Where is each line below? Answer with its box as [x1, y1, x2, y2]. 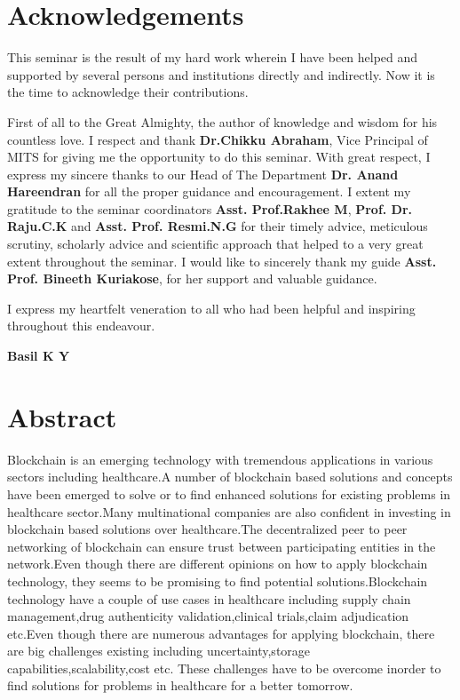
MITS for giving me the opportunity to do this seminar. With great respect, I [7, 147, 431, 166]
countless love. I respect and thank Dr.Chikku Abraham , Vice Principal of [7, 130, 428, 148]
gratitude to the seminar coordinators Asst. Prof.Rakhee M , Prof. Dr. [7, 199, 413, 218]
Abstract [7, 398, 117, 434]
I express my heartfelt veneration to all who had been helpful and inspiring [7, 298, 416, 317]
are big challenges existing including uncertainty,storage [7, 641, 311, 660]
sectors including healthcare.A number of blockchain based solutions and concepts [7, 467, 453, 486]
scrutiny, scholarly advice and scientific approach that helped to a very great [7, 235, 424, 253]
